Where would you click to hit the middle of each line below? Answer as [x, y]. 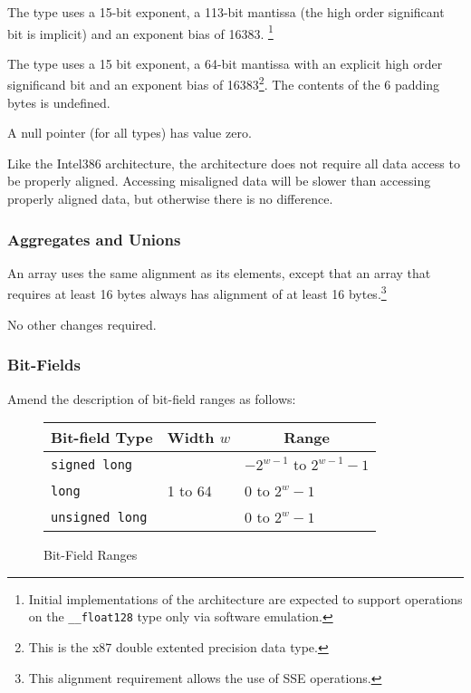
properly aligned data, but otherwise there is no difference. [170, 199]
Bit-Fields [44, 365]
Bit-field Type [102, 438]
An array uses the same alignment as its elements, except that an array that [219, 272]
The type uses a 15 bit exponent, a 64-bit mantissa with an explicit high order [225, 63]
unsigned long [99, 517]
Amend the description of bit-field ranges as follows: [152, 398]
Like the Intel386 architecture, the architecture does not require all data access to [234, 163]
